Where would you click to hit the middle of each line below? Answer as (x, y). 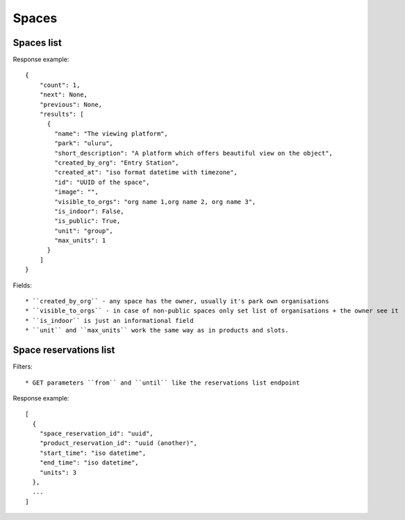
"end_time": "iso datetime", (89, 463)
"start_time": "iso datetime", (93, 453)
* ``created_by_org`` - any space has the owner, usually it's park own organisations (177, 301)
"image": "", (76, 192)
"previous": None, (71, 104)
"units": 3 (58, 472)
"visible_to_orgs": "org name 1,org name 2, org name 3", (155, 202)
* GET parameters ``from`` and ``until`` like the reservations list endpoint (163, 383)
